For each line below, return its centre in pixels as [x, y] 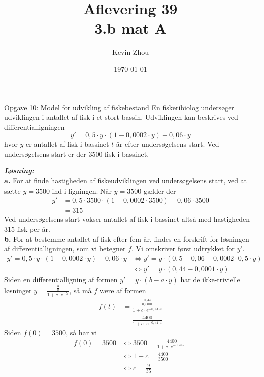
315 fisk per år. [27, 228]
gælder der [160, 190]
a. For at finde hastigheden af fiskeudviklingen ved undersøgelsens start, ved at [126, 181]
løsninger [18, 290]
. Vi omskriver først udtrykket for [183, 249]
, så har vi [82, 333]
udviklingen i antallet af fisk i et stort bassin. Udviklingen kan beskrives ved [121, 117]
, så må [81, 290]
